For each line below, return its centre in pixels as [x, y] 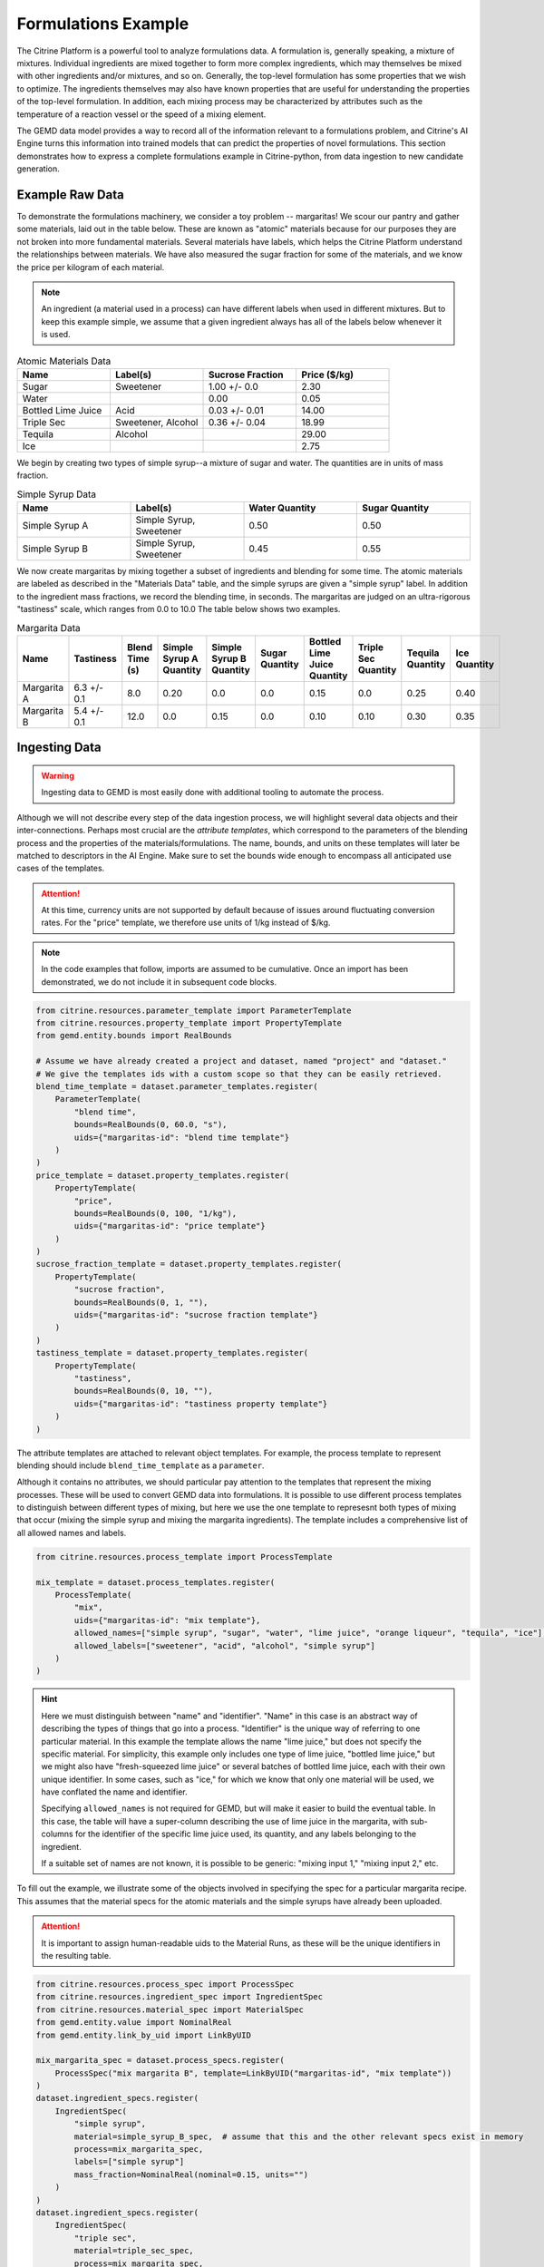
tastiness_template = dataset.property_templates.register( [172, 1353]
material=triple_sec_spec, [134, 2251]
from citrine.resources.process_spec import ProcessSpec [165, 1984]
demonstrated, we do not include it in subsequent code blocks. [159, 982]
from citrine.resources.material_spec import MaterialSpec [170, 2009]
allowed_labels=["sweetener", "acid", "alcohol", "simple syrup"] [225, 1645]
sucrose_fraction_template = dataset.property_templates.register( [189, 1264]
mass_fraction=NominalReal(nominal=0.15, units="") [191, 2175]
